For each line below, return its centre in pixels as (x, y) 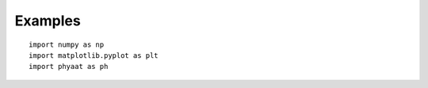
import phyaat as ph (69, 67)
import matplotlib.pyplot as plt (94, 55)
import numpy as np (67, 44)
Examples (48, 21)
